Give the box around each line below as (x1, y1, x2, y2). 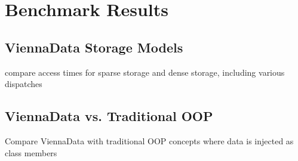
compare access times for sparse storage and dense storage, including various (5, 66, 285, 78)
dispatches (5, 78, 42, 90)
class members (5, 146, 57, 159)
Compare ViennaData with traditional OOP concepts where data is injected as (5, 134, 294, 147)
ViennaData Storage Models (5, 38, 183, 56)
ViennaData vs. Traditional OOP (5, 107, 213, 125)
